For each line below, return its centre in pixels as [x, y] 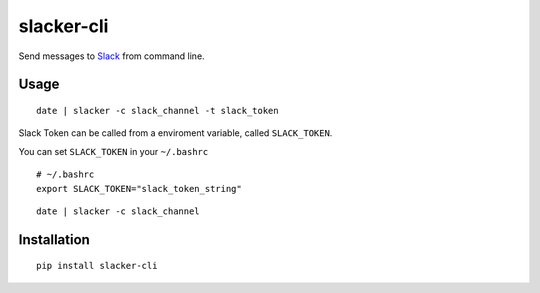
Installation [54, 239]
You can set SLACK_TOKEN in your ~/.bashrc [113, 151]
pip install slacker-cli [97, 266]
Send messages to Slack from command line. [111, 56]
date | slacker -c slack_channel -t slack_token [157, 110]
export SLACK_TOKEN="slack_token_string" [139, 188]
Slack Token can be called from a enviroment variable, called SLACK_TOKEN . [175, 133]
